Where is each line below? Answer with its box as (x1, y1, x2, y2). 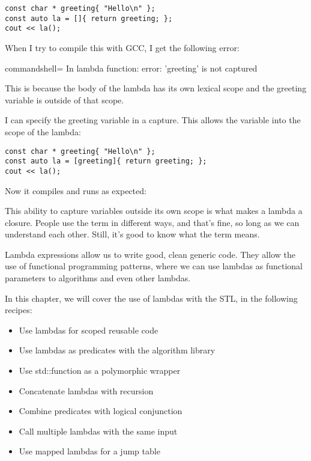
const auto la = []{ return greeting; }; (5, 14, 173, 23)
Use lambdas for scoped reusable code (19, 323, 159, 336)
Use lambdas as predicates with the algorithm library (19, 344, 216, 356)
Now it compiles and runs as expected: (5, 184, 146, 197)
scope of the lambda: (5, 125, 81, 138)
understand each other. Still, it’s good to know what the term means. (5, 228, 260, 240)
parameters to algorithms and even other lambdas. (5, 272, 191, 284)
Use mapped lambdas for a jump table (19, 445, 160, 457)
